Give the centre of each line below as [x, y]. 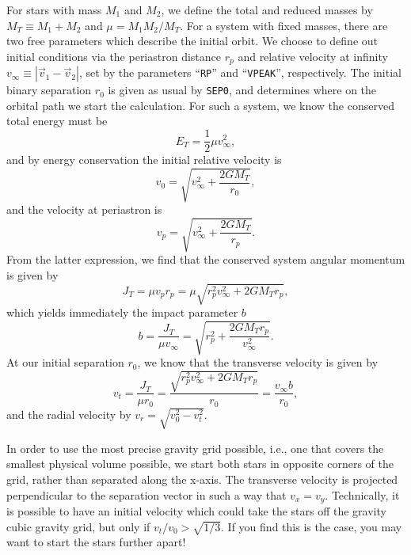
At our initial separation [65, 362]
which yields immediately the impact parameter [122, 312]
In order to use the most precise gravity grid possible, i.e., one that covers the [195, 448]
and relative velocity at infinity [313, 56]
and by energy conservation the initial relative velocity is [144, 160]
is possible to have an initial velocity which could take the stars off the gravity [196, 511]
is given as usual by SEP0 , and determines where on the [242, 90]
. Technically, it [362, 494]
